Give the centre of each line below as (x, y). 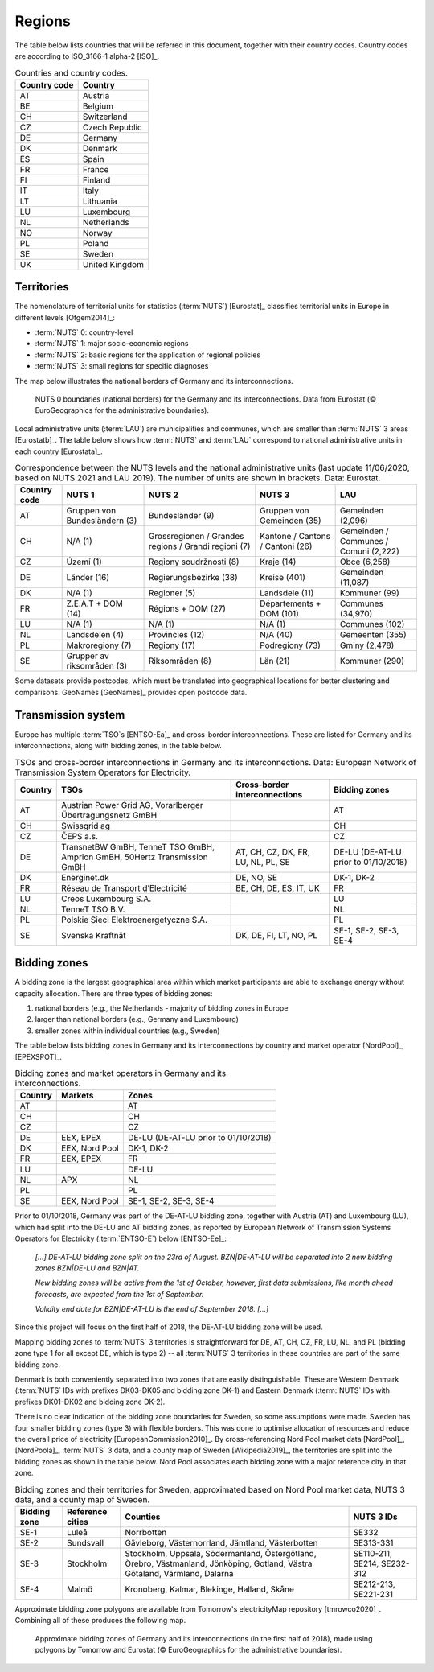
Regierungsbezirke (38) (193, 578)
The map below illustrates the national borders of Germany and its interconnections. (154, 381)
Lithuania (100, 201)
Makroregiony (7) (99, 645)
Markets (78, 1096)
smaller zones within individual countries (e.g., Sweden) (127, 1031)
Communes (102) (372, 624)
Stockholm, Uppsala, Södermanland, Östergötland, (221, 1553)
